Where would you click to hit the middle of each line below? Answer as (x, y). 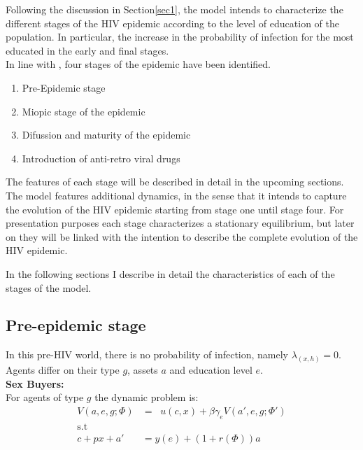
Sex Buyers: (35, 383)
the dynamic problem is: (147, 397)
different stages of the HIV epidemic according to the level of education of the (172, 23)
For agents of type (45, 397)
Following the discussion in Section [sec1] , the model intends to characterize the (175, 9)
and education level (211, 370)
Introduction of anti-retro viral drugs (101, 158)
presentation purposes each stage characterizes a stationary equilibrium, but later (180, 223)
